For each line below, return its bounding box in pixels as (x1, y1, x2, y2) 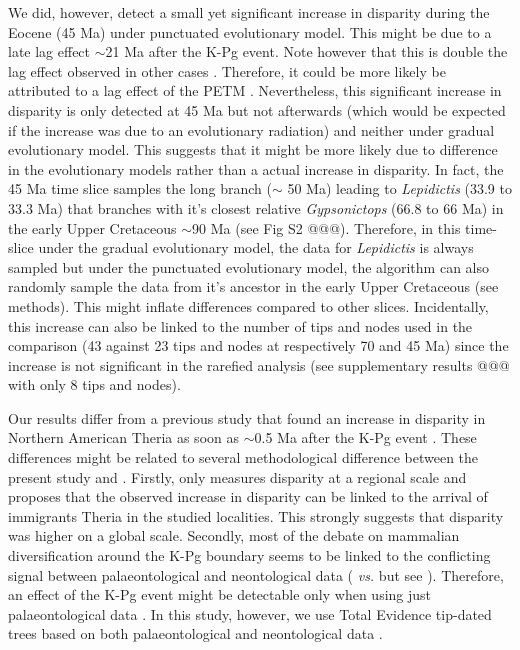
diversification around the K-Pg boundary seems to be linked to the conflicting (8, 545, 491, 566)
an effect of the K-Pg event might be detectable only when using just (8, 584, 432, 605)
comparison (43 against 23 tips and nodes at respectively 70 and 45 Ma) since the (8, 335, 509, 356)
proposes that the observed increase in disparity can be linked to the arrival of (8, 486, 488, 507)
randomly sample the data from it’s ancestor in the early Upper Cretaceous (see (8, 276, 499, 297)
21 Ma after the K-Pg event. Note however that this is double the (105, 41, 508, 62)
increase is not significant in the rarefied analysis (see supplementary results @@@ (8, 354, 510, 375)
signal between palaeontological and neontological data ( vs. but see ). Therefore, (8, 564, 504, 585)
